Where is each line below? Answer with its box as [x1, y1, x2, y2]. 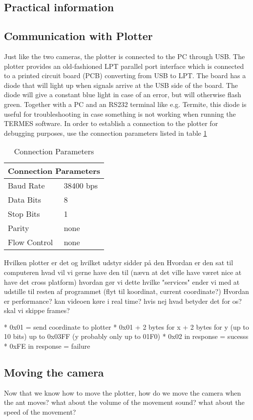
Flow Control [8, 236, 53, 248]
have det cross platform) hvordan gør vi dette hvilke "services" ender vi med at [4, 276, 240, 287]
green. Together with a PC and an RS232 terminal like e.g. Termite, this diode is [4, 99, 247, 109]
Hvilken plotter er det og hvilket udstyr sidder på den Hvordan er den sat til [4, 257, 233, 268]
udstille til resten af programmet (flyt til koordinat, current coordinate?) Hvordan [4, 286, 249, 296]
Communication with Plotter [4, 28, 153, 43]
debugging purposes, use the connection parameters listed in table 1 [4, 127, 207, 138]
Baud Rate [8, 180, 45, 191]
